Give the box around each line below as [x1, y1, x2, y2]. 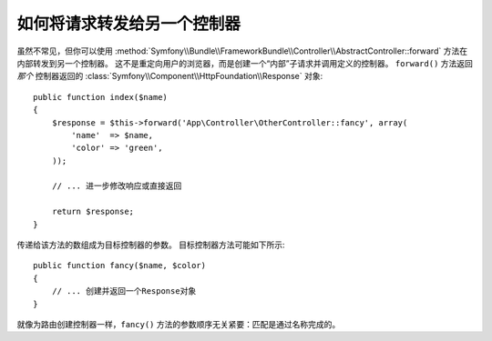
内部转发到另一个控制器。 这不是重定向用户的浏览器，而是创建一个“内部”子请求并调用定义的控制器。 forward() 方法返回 [16, 57, 474, 68]
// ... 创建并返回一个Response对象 [51, 286, 197, 296]
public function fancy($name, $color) [33, 260, 207, 271]
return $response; [51, 206, 135, 217]
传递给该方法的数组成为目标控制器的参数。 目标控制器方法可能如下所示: [16, 239, 285, 250]
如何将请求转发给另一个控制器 [16, 14, 241, 34]
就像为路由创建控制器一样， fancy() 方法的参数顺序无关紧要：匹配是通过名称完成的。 [16, 318, 341, 329]
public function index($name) [33, 92, 169, 102]
